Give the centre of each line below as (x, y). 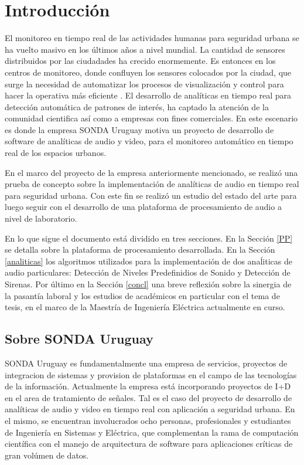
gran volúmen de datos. (47, 455)
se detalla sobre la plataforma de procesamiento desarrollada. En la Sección (140, 250)
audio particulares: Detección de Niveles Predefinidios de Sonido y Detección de (148, 272)
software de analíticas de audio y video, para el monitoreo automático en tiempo (149, 141)
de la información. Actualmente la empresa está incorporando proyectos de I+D (148, 386)
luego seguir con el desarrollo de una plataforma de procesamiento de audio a (143, 207)
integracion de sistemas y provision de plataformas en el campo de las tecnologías (151, 374)
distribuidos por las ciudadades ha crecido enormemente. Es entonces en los (140, 61)
